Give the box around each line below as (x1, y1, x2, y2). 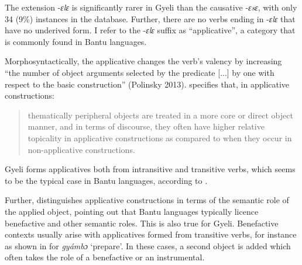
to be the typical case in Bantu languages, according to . (5, 174, 208, 186)
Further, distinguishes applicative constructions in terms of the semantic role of (5, 194, 289, 206)
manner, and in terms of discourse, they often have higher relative (28, 120, 265, 132)
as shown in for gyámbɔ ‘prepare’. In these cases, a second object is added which (5, 239, 291, 252)
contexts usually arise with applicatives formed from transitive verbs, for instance (5, 228, 297, 240)
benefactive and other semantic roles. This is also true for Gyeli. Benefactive (5, 217, 279, 229)
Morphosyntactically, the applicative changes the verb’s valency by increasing (5, 55, 282, 67)
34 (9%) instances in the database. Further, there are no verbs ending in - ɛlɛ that (5, 12, 296, 25)
